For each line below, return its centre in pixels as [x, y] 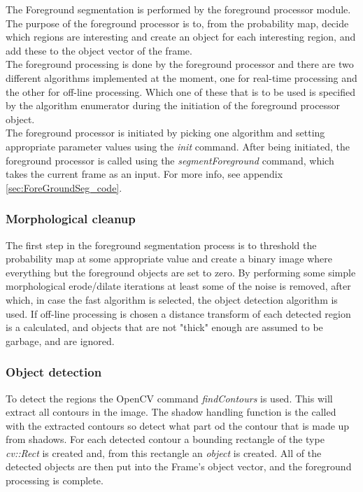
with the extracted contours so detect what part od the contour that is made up [178, 425]
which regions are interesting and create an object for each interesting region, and [181, 37]
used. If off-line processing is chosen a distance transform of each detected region [178, 313]
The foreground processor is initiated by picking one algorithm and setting [165, 133]
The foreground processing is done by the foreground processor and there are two [180, 64]
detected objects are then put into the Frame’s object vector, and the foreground [179, 466]
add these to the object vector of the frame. [99, 50]
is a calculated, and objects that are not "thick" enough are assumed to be [164, 327]
